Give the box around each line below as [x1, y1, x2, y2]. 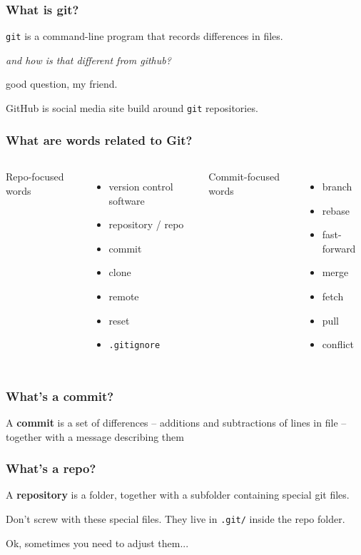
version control [108, 178, 173, 193]
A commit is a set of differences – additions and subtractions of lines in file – [6, 414, 347, 429]
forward [322, 240, 356, 255]
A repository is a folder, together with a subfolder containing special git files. [6, 487, 350, 502]
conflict [322, 337, 354, 352]
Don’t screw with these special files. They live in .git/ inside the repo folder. [6, 511, 345, 526]
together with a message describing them [6, 429, 184, 444]
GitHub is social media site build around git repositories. [6, 101, 258, 116]
